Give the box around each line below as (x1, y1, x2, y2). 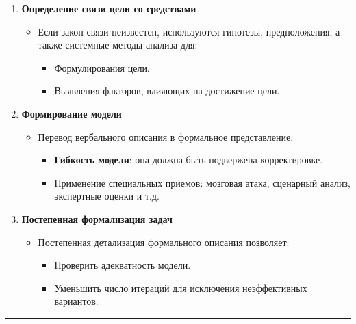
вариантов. (54, 294, 99, 308)
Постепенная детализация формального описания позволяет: (38, 234, 290, 249)
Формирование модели (21, 106, 122, 120)
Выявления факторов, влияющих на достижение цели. (54, 83, 280, 98)
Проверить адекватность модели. (54, 258, 191, 272)
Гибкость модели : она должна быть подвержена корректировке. (54, 152, 323, 167)
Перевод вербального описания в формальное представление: (38, 129, 294, 144)
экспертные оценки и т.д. (54, 189, 160, 203)
